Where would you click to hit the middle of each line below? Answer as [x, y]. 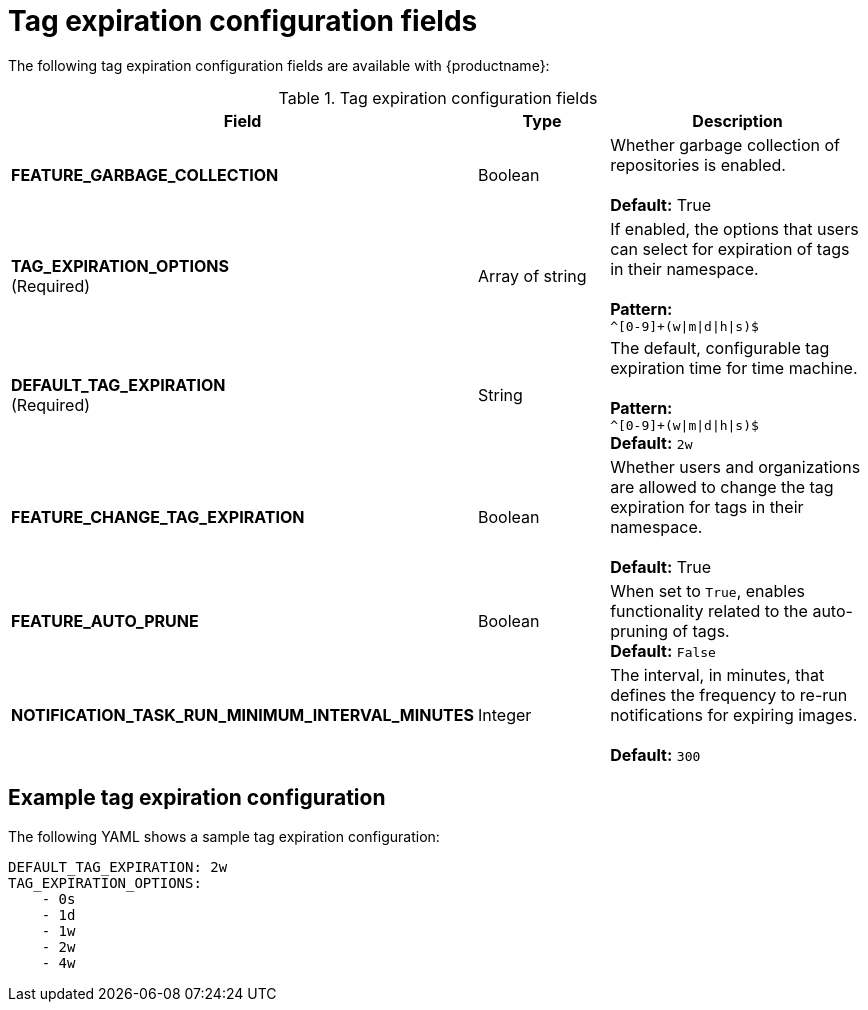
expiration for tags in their [707, 506]
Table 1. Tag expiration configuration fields [438, 97]
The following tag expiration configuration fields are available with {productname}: [279, 65]
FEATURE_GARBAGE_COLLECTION [145, 174]
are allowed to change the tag [722, 486]
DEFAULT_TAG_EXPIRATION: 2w [118, 866]
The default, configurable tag [720, 347]
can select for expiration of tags [730, 248]
